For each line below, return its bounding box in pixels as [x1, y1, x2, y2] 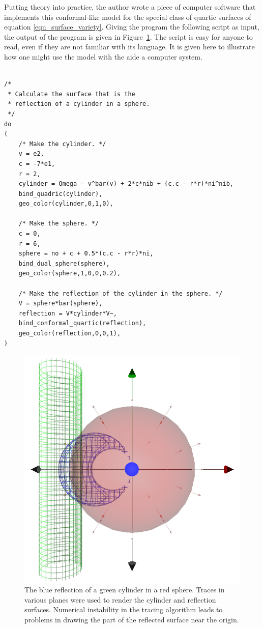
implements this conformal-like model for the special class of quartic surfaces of [4, 11, 251, 22]
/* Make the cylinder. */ [18, 140, 106, 148]
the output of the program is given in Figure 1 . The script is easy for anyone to [4, 31, 253, 42]
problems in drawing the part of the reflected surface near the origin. [24, 614, 239, 625]
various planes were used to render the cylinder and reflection [24, 594, 216, 605]
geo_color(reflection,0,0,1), [18, 330, 121, 337]
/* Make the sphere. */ [18, 220, 99, 227]
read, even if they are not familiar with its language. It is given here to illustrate [4, 41, 255, 52]
